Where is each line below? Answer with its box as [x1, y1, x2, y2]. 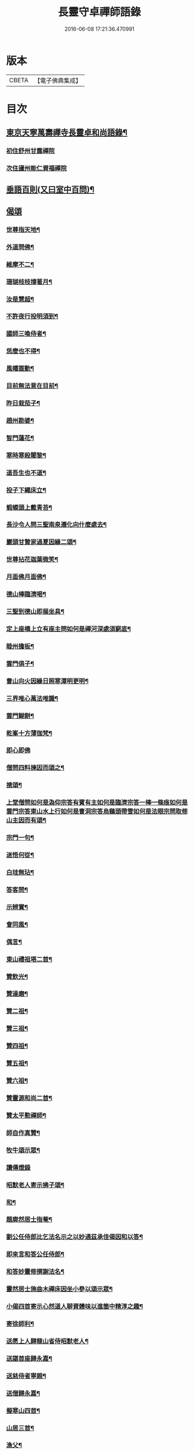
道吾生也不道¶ [6, 468, 46, 477]
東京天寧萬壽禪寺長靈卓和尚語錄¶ [6, 128, 128, 138]
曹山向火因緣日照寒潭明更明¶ [6, 677, 89, 685]
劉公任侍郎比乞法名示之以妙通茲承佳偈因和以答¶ [6, 1233, 143, 1241]
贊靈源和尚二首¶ [6, 1093, 53, 1102]
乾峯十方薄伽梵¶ [6, 729, 53, 737]
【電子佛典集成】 [34, 76, 82, 85]
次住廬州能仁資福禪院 [6, 164, 67, 172]
